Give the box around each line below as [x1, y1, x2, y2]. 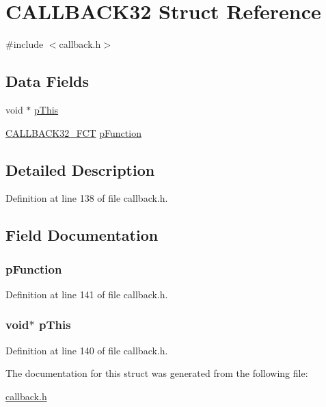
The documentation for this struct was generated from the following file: [5, 366, 308, 380]
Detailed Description [5, 159, 155, 180]
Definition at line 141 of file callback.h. [5, 287, 168, 301]
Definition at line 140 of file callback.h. [5, 343, 168, 357]
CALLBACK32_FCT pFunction [5, 125, 141, 140]
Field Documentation [5, 224, 159, 246]
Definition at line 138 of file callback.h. [5, 191, 168, 205]
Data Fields [5, 70, 90, 92]
